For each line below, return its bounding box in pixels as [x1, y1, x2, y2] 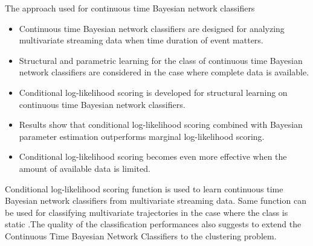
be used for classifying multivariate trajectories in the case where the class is [5, 206, 288, 218]
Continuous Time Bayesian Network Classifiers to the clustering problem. [5, 229, 277, 242]
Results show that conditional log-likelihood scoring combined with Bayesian [19, 118, 303, 131]
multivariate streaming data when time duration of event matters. [19, 34, 263, 46]
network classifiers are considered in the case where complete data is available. [19, 66, 309, 78]
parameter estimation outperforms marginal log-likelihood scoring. [19, 130, 265, 142]
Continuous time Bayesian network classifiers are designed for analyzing [19, 22, 285, 34]
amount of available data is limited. [19, 162, 150, 174]
